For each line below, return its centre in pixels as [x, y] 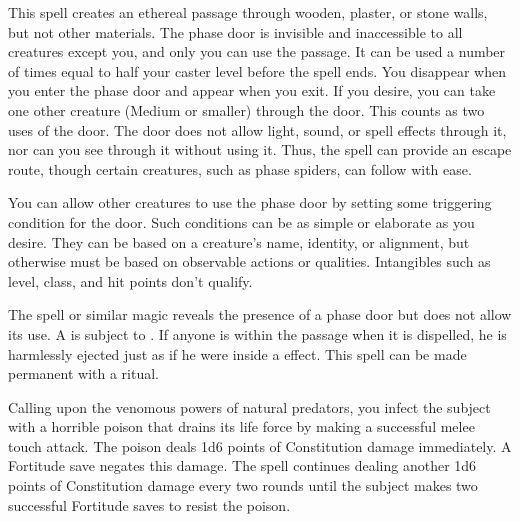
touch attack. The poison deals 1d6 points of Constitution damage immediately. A [260, 445]
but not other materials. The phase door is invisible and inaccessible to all [235, 31]
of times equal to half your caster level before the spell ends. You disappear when [257, 70]
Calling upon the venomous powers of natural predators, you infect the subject [249, 406]
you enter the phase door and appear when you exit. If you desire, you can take [252, 90]
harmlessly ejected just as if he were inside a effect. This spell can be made [237, 353]
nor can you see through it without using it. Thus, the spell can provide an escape [260, 149]
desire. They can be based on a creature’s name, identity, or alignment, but [239, 241]
